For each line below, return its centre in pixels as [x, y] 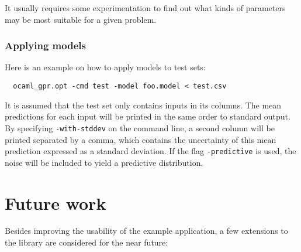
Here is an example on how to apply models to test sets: [105, 67]
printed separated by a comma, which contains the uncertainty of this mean [141, 139]
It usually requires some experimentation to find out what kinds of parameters [145, 8]
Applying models [45, 45]
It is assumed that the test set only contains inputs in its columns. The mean [143, 105]
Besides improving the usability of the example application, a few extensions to [146, 231]
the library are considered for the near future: [87, 242]
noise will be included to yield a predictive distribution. [104, 162]
